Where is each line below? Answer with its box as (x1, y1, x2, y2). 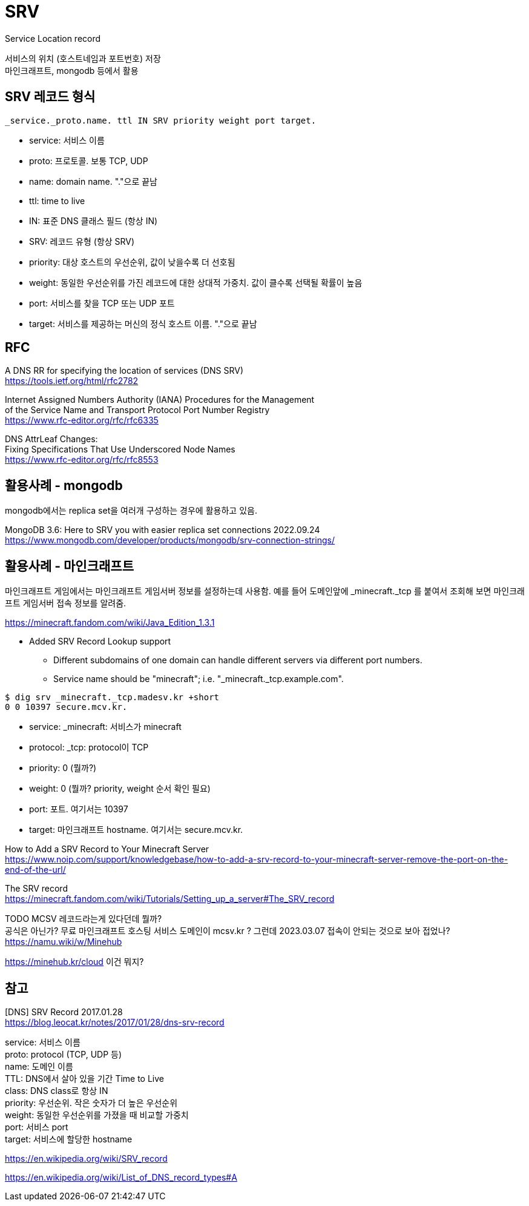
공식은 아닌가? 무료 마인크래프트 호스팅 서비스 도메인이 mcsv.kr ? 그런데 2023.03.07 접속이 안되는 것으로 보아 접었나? (5, 926, 450, 936)
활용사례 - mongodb (5, 477, 123, 493)
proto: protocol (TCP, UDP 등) (5, 1049, 122, 1059)
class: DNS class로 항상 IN (5, 1085, 108, 1096)
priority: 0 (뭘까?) (29, 763, 97, 774)
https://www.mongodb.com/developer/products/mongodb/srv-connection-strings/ (5, 535, 335, 546)
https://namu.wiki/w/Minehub (5, 936, 122, 947)
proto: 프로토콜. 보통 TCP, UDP (29, 155, 148, 166)
